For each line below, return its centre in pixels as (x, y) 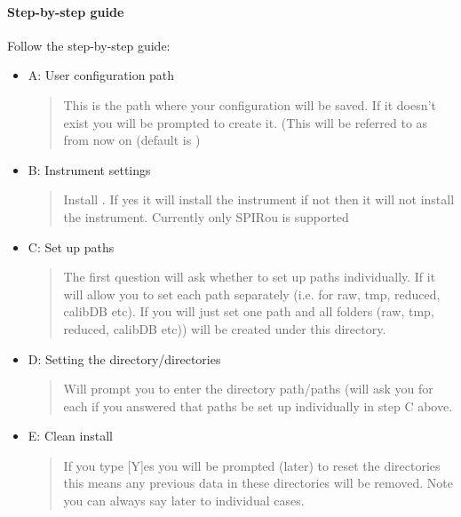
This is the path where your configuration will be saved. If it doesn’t (250, 104)
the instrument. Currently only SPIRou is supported (206, 216)
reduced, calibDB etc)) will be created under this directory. (225, 328)
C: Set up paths (71, 247)
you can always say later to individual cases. (184, 501)
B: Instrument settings (89, 169)
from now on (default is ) (132, 140)
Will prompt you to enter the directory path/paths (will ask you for (248, 389)
